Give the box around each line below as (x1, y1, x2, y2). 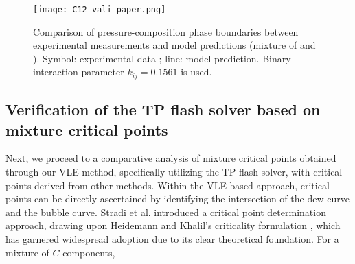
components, (62, 245, 115, 259)
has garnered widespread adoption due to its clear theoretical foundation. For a (5, 232, 339, 246)
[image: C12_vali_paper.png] (33, 5, 166, 14)
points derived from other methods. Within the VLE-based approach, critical (5, 178, 330, 192)
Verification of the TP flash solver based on (5, 99, 321, 120)
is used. (181, 64, 212, 79)
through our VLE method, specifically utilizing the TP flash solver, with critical (5, 165, 343, 179)
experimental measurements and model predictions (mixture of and (33, 38, 316, 52)
